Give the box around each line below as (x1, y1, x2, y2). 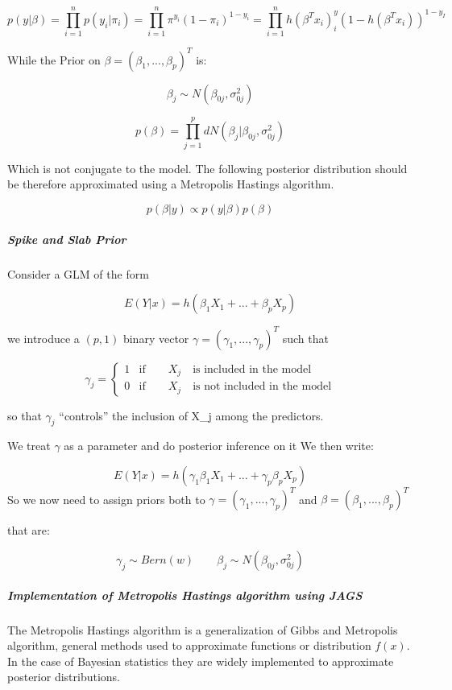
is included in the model (193, 363, 312, 375)
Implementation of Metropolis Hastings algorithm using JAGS (7, 586, 363, 603)
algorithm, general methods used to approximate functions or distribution (7, 637, 371, 654)
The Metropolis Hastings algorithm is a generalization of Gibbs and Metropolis (7, 621, 398, 638)
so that (7, 407, 42, 424)
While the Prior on (7, 51, 101, 68)
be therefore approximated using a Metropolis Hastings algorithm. (7, 176, 334, 192)
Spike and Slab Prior (7, 230, 126, 247)
